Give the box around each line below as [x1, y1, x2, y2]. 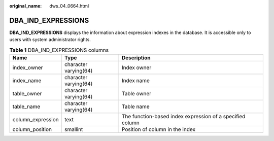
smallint [64, 126, 83, 133]
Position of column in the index [122, 126, 195, 133]
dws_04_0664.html [49, 3, 89, 9]
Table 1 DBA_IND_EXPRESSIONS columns [9, 46, 109, 53]
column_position [12, 126, 52, 133]
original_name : [9, 3, 42, 9]
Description [122, 54, 151, 61]
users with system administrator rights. [9, 37, 91, 43]
